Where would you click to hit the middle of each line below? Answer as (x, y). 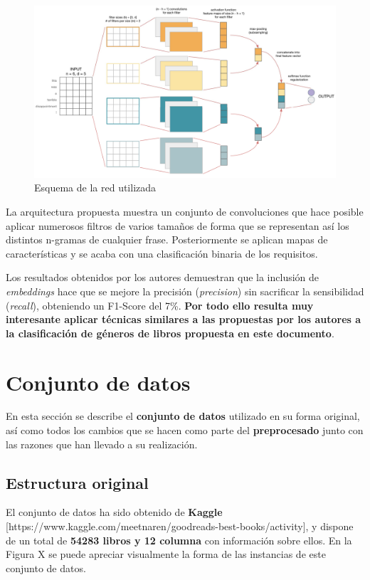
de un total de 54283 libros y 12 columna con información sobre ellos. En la (179, 540)
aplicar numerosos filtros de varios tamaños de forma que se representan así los (178, 225)
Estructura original (77, 482)
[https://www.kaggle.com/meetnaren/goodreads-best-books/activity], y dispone (180, 526)
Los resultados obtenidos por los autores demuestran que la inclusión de (163, 277)
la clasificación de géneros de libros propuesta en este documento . (170, 333)
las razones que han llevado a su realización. (102, 444)
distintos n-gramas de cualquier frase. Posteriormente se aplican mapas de (167, 239)
